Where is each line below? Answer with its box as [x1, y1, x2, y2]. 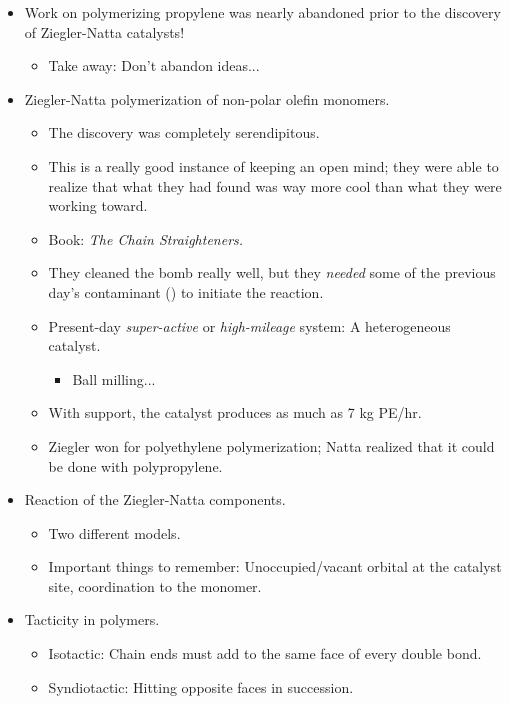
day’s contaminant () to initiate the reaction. [48, 281, 324, 302]
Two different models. [48, 522, 181, 543]
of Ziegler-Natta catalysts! [24, 21, 185, 42]
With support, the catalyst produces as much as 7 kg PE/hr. [48, 402, 422, 423]
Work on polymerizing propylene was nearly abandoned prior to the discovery [24, 2, 501, 22]
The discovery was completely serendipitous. [48, 122, 320, 143]
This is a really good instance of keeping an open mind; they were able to [48, 155, 499, 176]
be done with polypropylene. [48, 455, 223, 476]
